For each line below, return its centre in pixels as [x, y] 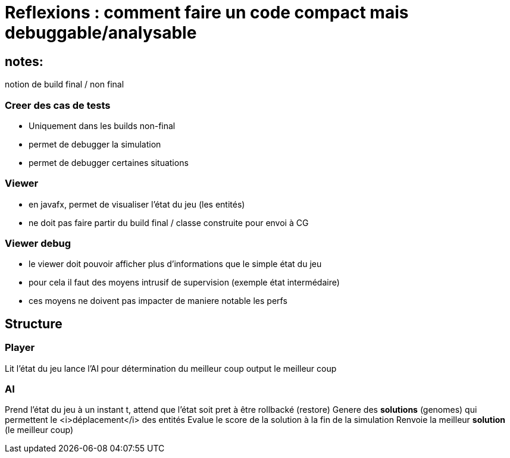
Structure [34, 324]
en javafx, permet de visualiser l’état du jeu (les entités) [137, 204]
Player [20, 348]
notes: [24, 61]
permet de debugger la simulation [95, 144]
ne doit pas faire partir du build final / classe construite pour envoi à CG [169, 222]
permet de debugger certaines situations [109, 162]
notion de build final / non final [65, 84]
